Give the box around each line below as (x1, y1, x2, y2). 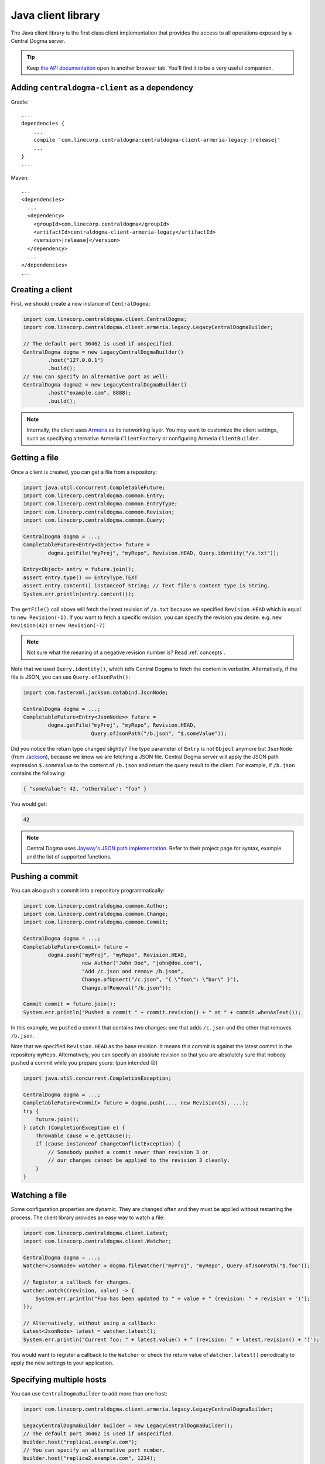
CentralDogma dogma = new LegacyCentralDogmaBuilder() (23, 348, 184, 355)
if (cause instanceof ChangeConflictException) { (35, 1141, 181, 1147)
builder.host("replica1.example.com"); (23, 1438, 138, 1445)
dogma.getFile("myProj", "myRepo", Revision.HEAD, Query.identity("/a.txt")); (47, 549, 280, 556)
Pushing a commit (11, 871, 78, 881)
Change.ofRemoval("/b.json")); (81, 984, 172, 991)
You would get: (11, 800, 47, 808)
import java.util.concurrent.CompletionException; (23, 1075, 172, 1082)
